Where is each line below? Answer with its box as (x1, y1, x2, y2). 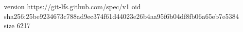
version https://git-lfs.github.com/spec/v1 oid (4, 1, 141, 11)
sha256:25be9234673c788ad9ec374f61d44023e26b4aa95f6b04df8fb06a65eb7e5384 (4, 11, 239, 21)
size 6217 (4, 20, 31, 31)
